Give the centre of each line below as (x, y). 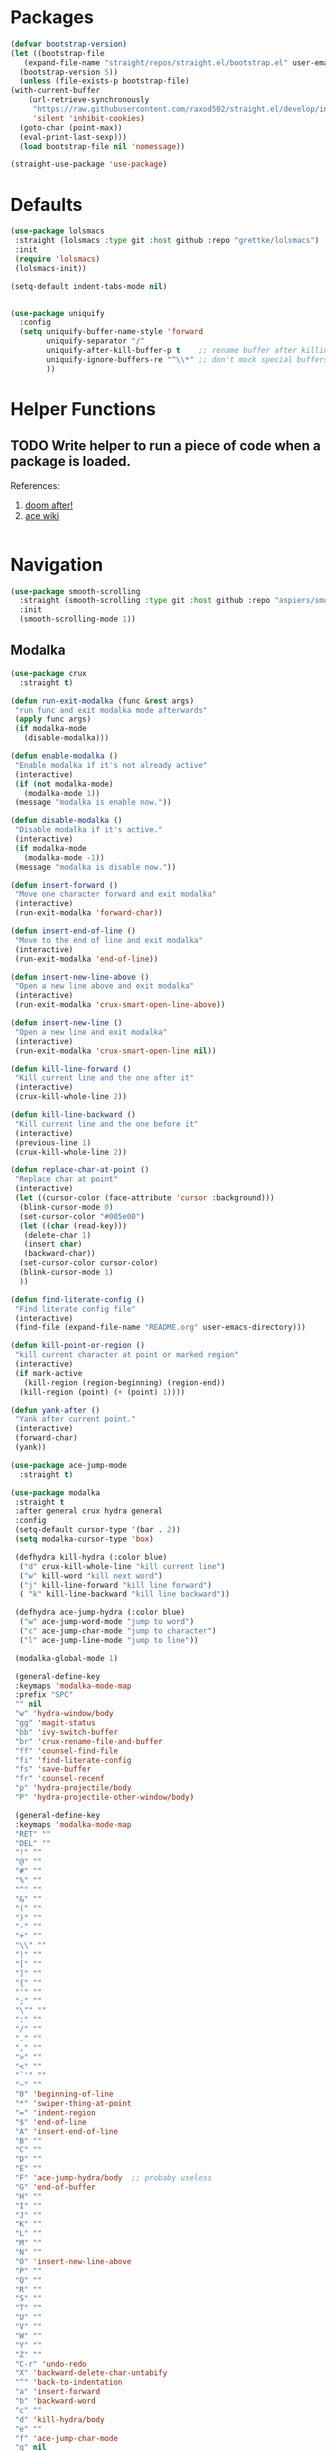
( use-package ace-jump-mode (69, 1465)
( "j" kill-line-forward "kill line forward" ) (116, 1585)
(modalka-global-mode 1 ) (66, 1658)
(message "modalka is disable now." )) (95, 867)
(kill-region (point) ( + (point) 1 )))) (102, 1392)
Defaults (46, 204)
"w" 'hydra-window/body (64, 1714)
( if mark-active (48, 1373)
